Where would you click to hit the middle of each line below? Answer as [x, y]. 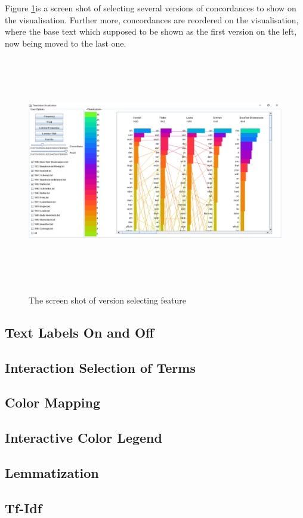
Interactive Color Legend [84, 438]
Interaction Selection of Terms [100, 367]
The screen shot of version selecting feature [108, 300]
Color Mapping [52, 402]
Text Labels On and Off [80, 332]
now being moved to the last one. [66, 43]
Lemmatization [52, 473]
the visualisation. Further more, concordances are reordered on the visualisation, [152, 19]
